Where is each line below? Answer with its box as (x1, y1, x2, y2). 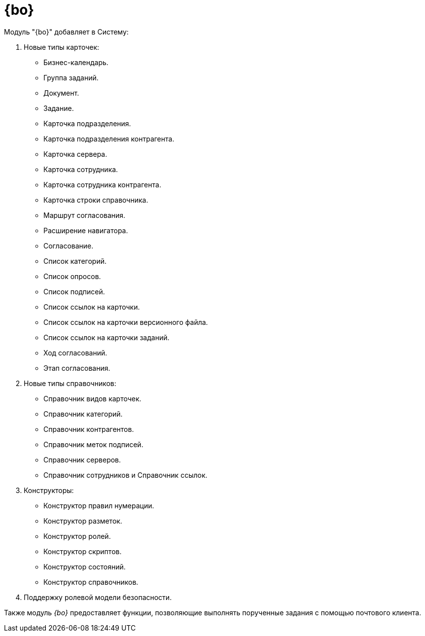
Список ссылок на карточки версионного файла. (43, 318, 208, 326)
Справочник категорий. (43, 409, 123, 418)
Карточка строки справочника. (43, 195, 148, 204)
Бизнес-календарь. (43, 58, 108, 67)
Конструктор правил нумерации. (43, 501, 154, 510)
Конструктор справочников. (43, 577, 139, 586)
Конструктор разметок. (43, 516, 122, 525)
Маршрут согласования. (43, 211, 126, 219)
